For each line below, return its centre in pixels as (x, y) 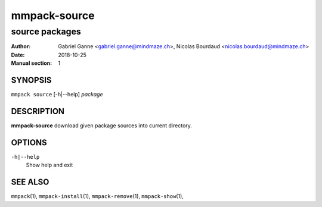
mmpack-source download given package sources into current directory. (101, 126)
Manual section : (32, 63)
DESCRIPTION (38, 111)
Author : (21, 46)
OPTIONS (29, 142)
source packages (46, 32)
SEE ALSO (30, 182)
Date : (18, 55)
